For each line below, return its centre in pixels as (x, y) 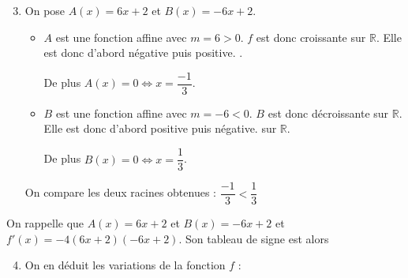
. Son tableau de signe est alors (254, 238)
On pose (45, 10)
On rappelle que (45, 223)
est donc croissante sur (311, 37)
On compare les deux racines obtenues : (120, 192)
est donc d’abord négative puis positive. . (143, 53)
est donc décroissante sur (328, 113)
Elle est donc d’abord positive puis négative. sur (160, 128)
